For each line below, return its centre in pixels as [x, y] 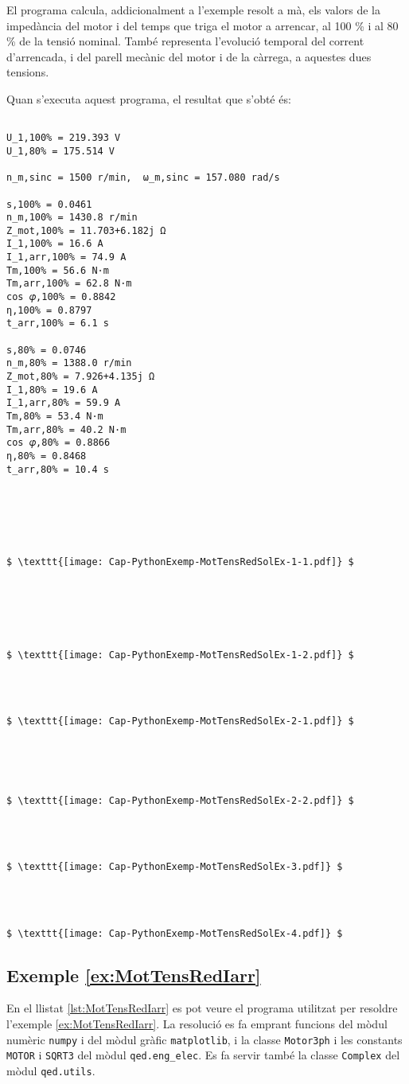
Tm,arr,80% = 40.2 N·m [66, 429]
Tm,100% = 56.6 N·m [58, 270]
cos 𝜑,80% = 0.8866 [58, 443]
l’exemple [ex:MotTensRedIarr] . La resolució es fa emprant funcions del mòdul [197, 1024]
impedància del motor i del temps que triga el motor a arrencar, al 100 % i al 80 [203, 25]
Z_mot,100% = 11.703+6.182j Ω [86, 230]
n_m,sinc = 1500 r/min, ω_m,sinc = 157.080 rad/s [143, 178]
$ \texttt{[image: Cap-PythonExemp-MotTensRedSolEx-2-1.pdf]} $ [180, 721]
